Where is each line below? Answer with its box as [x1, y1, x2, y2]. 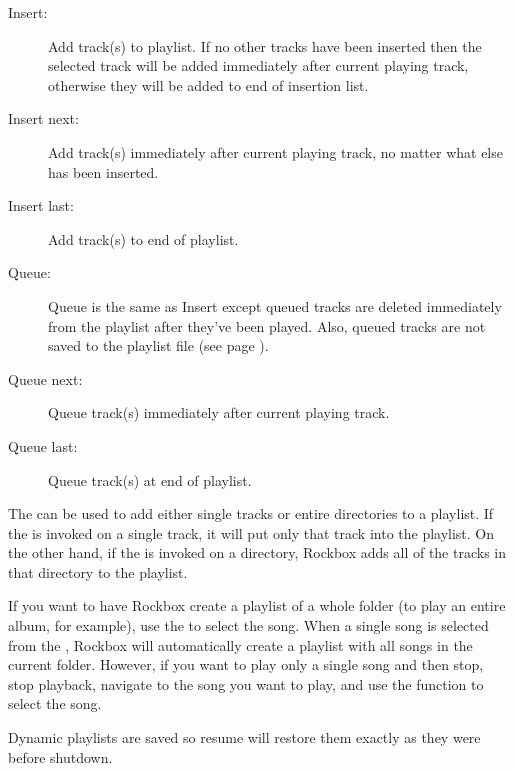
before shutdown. [8, 746, 113, 767]
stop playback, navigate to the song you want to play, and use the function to [8, 673, 484, 694]
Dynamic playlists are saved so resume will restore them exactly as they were [8, 727, 481, 748]
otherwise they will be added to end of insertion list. [48, 74, 369, 95]
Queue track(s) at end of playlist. [48, 469, 252, 490]
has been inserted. [48, 161, 159, 182]
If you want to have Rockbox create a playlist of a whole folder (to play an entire [8, 595, 506, 616]
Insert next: [8, 108, 79, 129]
